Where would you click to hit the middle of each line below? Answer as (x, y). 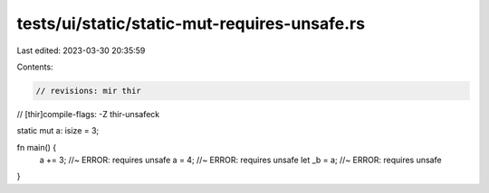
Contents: (35, 67)
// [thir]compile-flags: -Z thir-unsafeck (88, 114)
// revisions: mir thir (89, 91)
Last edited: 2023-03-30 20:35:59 (81, 51)
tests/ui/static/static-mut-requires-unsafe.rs (191, 23)
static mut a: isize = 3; (58, 131)
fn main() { (37, 147)
